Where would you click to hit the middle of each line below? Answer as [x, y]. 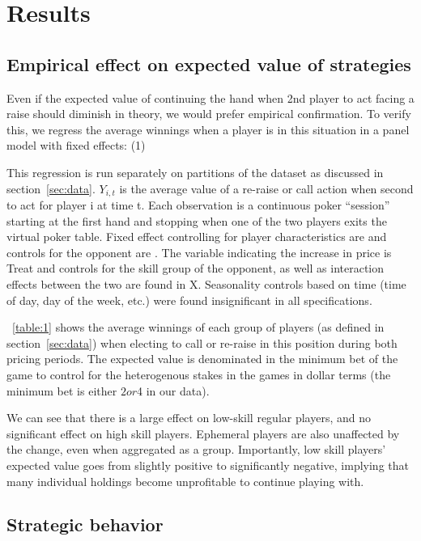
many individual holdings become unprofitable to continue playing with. [185, 481]
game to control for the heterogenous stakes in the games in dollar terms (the [199, 374]
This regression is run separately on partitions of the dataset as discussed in [195, 172]
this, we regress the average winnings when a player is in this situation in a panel [208, 129]
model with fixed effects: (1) [76, 145]
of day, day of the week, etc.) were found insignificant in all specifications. [189, 300]
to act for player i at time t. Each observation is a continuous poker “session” [198, 205]
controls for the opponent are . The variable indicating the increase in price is [199, 252]
